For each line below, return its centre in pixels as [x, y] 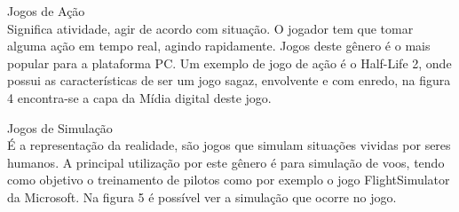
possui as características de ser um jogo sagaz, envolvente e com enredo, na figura [229, 80]
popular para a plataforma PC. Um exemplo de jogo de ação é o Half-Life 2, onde [229, 63]
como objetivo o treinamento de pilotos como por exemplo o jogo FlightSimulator [229, 180]
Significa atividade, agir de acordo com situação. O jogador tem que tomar [210, 28]
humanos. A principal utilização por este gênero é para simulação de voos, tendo [226, 162]
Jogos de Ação [46, 11]
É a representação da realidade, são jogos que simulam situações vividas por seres [229, 145]
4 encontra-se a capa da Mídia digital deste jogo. [139, 97]
